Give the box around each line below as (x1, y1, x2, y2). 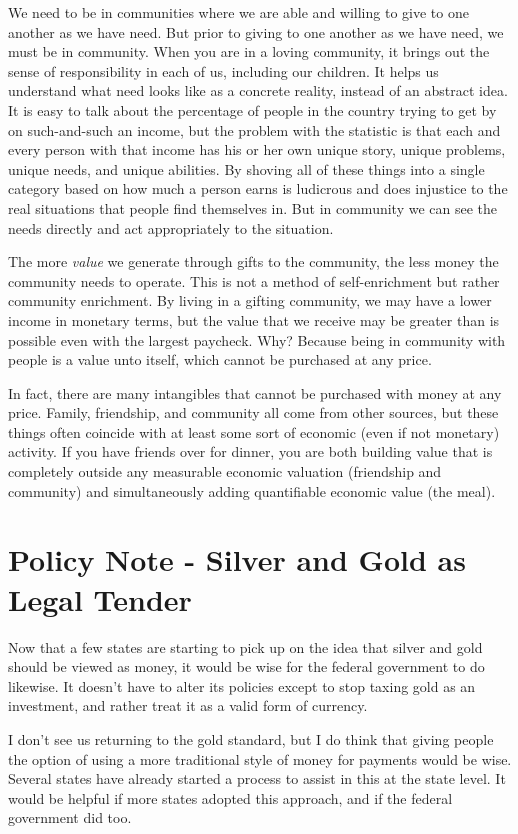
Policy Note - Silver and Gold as (8, 539, 466, 580)
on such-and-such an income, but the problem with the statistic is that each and (8, 119, 501, 140)
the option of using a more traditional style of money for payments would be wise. (8, 748, 512, 769)
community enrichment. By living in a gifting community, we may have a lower (8, 290, 492, 311)
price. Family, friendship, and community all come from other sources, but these (8, 402, 499, 423)
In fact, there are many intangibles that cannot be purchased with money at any (8, 382, 502, 403)
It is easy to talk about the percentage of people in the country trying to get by (8, 99, 497, 120)
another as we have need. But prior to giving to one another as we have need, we (8, 21, 504, 42)
